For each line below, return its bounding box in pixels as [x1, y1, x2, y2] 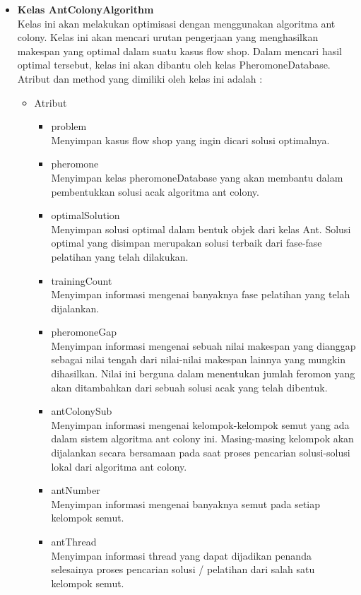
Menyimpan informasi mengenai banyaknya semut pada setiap [51, 496, 321, 511]
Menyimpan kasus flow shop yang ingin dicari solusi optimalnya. [51, 132, 330, 147]
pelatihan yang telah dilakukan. [51, 249, 189, 264]
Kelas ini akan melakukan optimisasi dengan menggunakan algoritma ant [17, 16, 336, 30]
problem [51, 119, 87, 134]
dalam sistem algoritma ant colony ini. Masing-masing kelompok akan [51, 431, 354, 446]
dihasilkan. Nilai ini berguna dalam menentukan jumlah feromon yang [51, 366, 355, 381]
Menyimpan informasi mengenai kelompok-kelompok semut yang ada [51, 417, 350, 432]
